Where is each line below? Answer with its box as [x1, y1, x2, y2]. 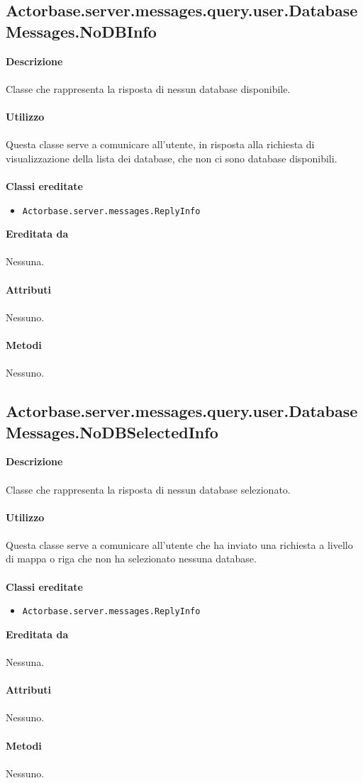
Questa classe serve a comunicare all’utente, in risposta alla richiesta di [6, 137, 315, 152]
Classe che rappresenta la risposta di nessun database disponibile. [6, 81, 291, 96]
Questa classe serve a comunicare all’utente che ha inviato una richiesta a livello [6, 537, 353, 552]
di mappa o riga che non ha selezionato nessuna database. [6, 551, 257, 566]
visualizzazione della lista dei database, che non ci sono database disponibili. [6, 150, 337, 165]
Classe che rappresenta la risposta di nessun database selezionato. [6, 482, 291, 496]
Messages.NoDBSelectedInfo [6, 421, 218, 443]
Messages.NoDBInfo [6, 20, 157, 42]
